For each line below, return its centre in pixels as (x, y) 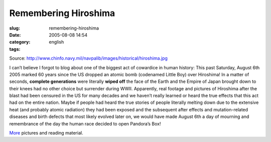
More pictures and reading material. (46, 133)
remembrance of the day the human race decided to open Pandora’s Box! (85, 123)
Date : (15, 35)
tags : (15, 49)
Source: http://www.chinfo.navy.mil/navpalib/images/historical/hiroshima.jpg (89, 58)
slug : (15, 28)
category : (20, 42)
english (56, 42)
